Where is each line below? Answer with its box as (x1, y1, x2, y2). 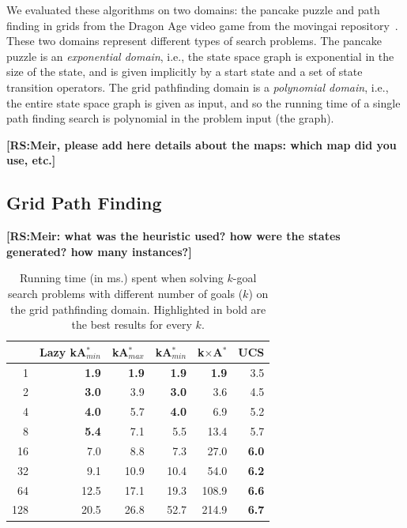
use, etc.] (6, 152, 56, 168)
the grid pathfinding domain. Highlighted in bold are (9, 300, 266, 317)
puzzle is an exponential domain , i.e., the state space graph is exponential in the (6, 47, 394, 64)
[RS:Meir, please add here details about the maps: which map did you (6, 136, 397, 153)
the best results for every (71, 316, 192, 333)
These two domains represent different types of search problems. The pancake (6, 32, 383, 49)
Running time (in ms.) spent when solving (19, 270, 224, 286)
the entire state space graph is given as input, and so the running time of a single (6, 94, 401, 111)
